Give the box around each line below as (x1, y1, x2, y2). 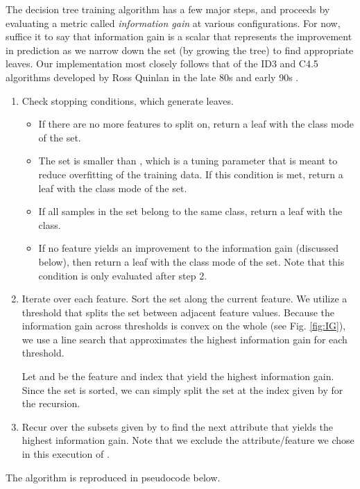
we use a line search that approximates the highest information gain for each (22, 332, 348, 346)
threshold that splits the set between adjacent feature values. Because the (22, 304, 335, 319)
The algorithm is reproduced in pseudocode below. (6, 470, 221, 484)
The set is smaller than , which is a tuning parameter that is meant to (38, 153, 338, 168)
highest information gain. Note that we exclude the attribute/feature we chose (22, 433, 354, 447)
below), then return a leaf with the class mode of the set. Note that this (38, 254, 345, 268)
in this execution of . (22, 447, 110, 461)
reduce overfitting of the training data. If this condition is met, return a (38, 166, 343, 181)
